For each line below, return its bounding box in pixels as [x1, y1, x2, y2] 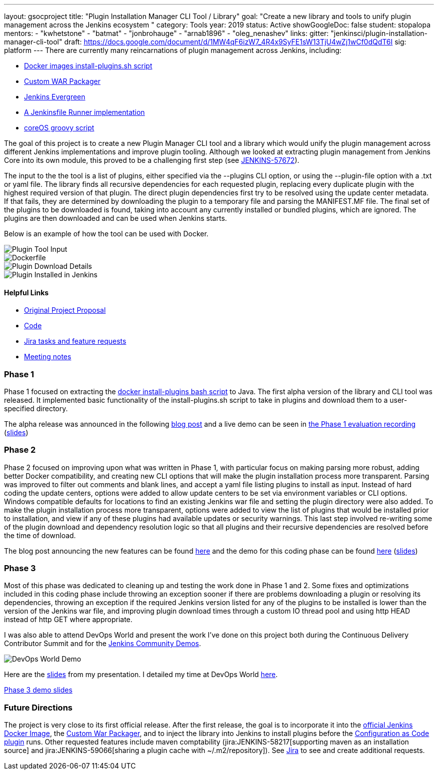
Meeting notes [24, 352, 71, 361]
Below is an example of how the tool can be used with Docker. [4, 229, 208, 238]
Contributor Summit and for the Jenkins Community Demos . [4, 639, 201, 648]
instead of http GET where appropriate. [4, 615, 132, 624]
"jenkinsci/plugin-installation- [330, 29, 428, 37]
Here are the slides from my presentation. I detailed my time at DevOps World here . [4, 670, 278, 679]
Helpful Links [4, 288, 49, 297]
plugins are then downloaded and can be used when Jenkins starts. [4, 214, 227, 222]
